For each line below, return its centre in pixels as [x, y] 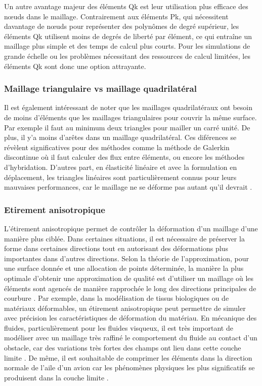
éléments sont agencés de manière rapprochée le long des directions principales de [130, 288]
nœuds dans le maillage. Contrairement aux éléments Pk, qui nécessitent [116, 16]
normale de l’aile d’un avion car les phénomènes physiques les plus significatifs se [129, 367]
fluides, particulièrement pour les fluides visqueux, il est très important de [119, 327]
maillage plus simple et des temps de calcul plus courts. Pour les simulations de [127, 46]
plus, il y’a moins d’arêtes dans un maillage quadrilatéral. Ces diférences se [120, 137]
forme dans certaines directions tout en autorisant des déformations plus [116, 248]
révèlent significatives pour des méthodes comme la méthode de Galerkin [117, 147]
